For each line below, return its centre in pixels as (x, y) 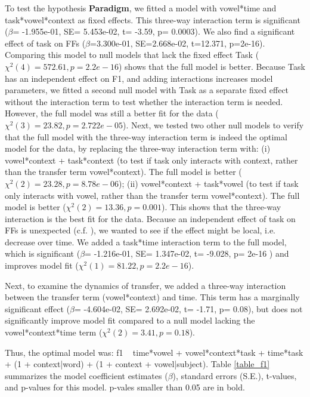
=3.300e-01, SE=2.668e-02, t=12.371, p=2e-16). (178, 43)
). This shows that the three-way (221, 207)
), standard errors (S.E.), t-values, (235, 375)
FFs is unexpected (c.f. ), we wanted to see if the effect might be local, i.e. (140, 230)
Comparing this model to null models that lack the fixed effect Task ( (132, 55)
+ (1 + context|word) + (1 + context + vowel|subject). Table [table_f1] (137, 364)
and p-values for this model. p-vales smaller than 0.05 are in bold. (125, 387)
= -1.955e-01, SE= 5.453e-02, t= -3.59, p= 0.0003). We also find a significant (154, 31)
